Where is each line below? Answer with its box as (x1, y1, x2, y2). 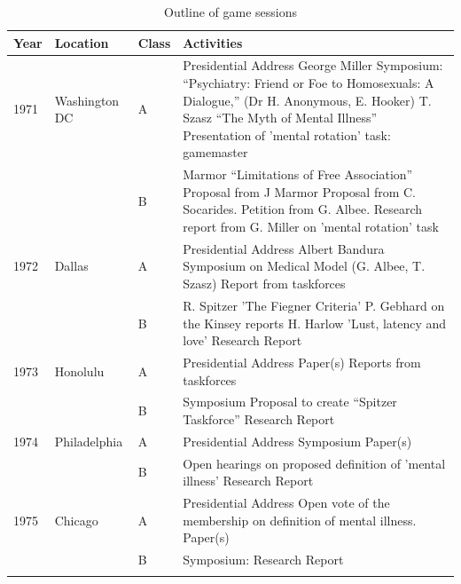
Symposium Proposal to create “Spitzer (183, 392, 397, 411)
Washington (54, 91, 120, 109)
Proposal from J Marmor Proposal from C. (183, 182, 416, 201)
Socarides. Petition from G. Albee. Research (183, 200, 423, 218)
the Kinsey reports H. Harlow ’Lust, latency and (183, 313, 447, 332)
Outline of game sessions (163, 3, 297, 20)
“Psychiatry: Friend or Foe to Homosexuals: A (183, 74, 434, 92)
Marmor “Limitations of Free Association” (183, 165, 413, 184)
